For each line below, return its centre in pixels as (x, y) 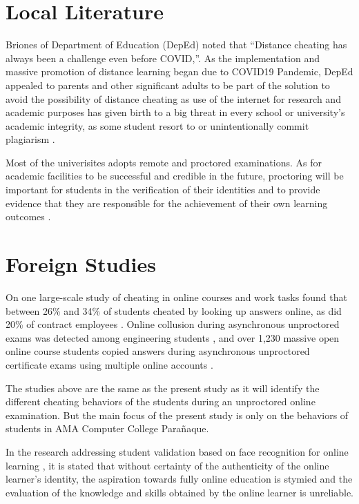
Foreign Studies (81, 264)
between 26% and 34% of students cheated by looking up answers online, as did (174, 310)
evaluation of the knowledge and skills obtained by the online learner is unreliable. (179, 492)
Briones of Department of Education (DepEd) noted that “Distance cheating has (176, 45)
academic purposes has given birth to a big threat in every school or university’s (175, 112)
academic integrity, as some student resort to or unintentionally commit (157, 125)
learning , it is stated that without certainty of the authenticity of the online (167, 465)
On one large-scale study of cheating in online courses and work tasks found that (176, 297)
